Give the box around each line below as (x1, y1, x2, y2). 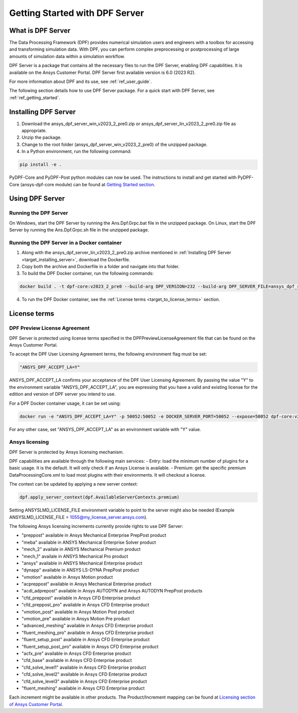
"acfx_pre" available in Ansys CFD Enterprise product (21, 650, 131, 656)
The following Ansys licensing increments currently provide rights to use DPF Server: (9, 523, 183, 529)
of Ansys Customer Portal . (9, 701, 64, 707)
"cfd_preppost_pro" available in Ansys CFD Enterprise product (21, 602, 149, 608)
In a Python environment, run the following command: (21, 148, 132, 154)
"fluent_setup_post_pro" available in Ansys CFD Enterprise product (21, 643, 159, 649)
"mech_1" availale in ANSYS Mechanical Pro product (21, 553, 129, 559)
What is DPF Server (9, 26, 71, 35)
